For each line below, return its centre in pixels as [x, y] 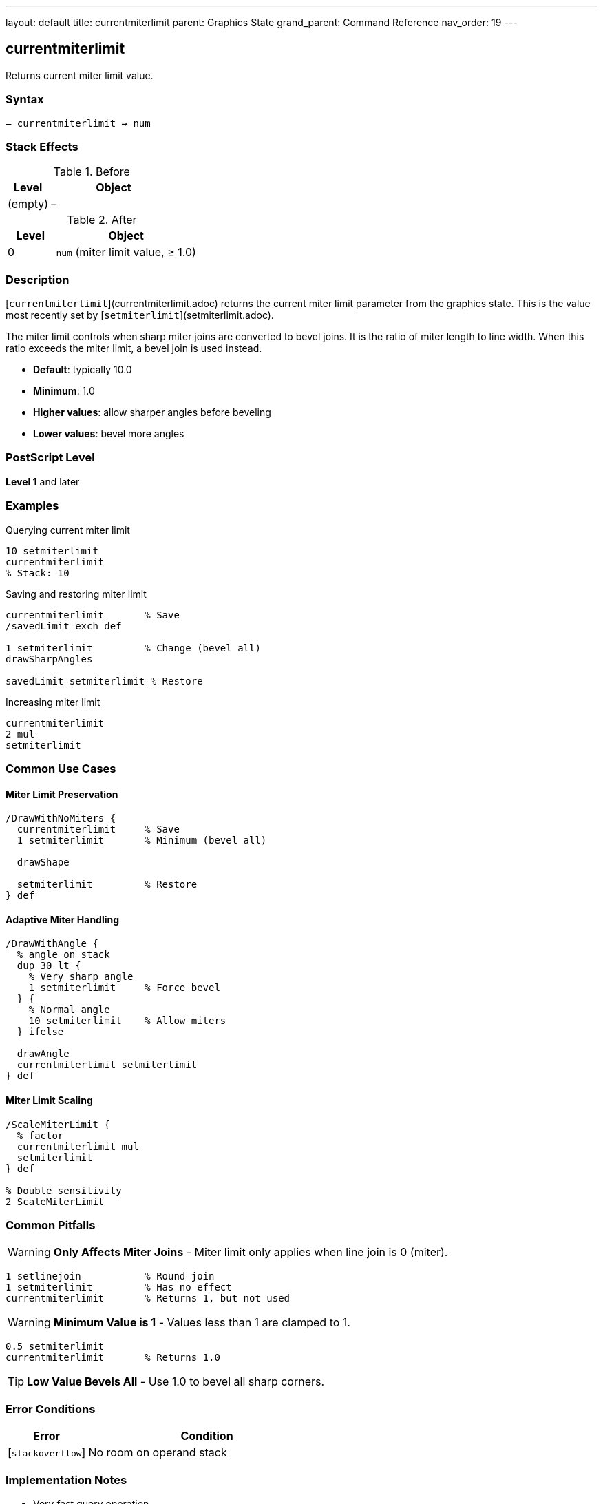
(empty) [28, 204]
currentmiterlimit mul [78, 1146]
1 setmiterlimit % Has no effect [119, 1287]
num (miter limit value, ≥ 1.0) [126, 252]
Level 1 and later [43, 481]
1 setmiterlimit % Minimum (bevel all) [142, 840]
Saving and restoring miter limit [76, 594]
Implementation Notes [66, 1480]
